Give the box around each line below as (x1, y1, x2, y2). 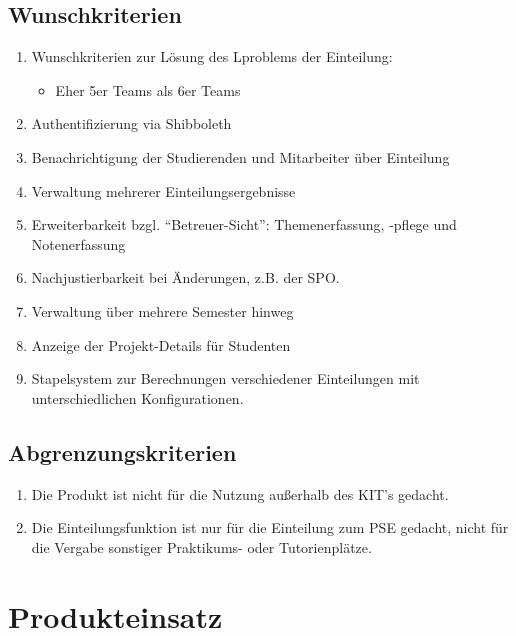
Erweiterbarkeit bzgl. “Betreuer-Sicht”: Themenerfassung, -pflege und (31, 214, 457, 235)
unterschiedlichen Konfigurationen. (31, 387, 244, 408)
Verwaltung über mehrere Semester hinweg (31, 300, 294, 321)
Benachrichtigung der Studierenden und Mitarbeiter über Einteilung (31, 146, 450, 167)
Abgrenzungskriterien (8, 436, 237, 467)
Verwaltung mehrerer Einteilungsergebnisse (31, 180, 296, 201)
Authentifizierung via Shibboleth (31, 113, 232, 134)
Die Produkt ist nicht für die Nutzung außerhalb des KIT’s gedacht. (31, 483, 449, 504)
